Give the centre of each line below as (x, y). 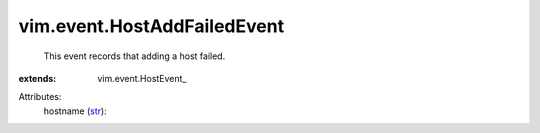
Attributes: (40, 97)
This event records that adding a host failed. (134, 56)
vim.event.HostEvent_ (142, 78)
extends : (37, 78)
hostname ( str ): (75, 111)
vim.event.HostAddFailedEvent (151, 26)
